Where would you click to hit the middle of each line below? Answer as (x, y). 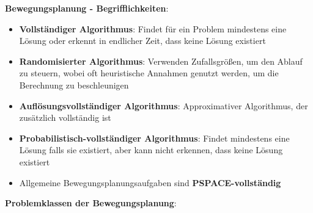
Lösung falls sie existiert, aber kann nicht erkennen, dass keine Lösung (151, 150)
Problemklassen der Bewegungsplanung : (91, 203)
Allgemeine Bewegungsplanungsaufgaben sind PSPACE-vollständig (150, 182)
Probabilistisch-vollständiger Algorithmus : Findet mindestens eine (154, 138)
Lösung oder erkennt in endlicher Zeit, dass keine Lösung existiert (142, 41)
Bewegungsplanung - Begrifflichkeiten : (87, 8)
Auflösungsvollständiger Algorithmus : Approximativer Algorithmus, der (164, 105)
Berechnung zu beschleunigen (74, 85)
